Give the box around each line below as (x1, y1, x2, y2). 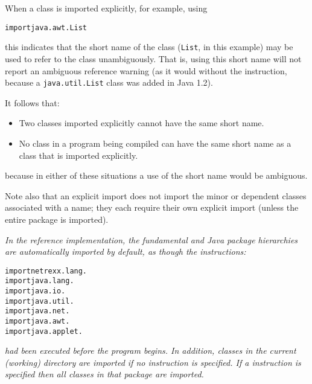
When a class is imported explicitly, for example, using (5, 2, 208, 14)
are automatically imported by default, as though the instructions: (5, 245, 246, 258)
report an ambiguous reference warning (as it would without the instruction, (5, 64, 287, 77)
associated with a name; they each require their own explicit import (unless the (5, 201, 299, 214)
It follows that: (5, 96, 60, 109)
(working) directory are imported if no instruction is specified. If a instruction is (5, 356, 301, 368)
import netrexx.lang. (5, 266, 88, 275)
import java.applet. (5, 327, 83, 336)
